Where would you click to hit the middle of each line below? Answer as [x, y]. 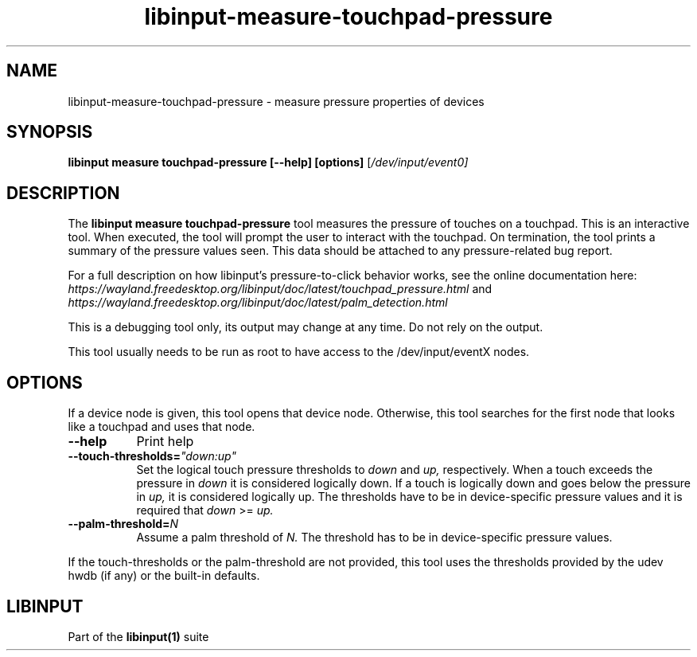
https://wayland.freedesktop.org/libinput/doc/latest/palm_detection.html [258, 303]
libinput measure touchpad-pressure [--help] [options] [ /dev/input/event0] [268, 162]
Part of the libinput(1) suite [138, 636]
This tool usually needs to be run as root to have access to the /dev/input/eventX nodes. [299, 352]
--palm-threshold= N [123, 524]
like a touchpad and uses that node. [162, 427]
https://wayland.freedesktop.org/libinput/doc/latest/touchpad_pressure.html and [280, 289]
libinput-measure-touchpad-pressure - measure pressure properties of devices [276, 101]
